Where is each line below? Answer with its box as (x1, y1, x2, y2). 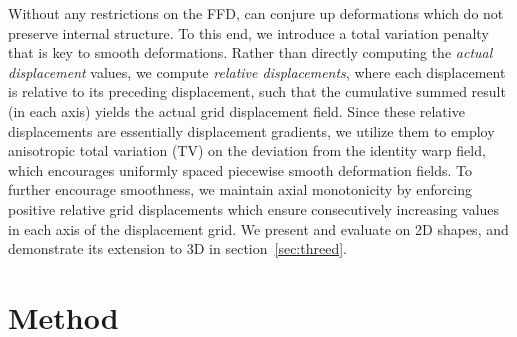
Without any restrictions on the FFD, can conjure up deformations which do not (8, 3, 504, 23)
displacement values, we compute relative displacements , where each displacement (8, 61, 506, 82)
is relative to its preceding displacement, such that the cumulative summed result (8, 81, 506, 102)
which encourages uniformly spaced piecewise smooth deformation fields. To (8, 159, 473, 180)
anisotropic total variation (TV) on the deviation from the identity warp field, (8, 140, 486, 161)
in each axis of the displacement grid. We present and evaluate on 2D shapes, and (8, 218, 509, 239)
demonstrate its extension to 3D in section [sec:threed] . (8, 238, 347, 259)
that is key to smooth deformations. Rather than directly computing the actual (8, 42, 493, 63)
